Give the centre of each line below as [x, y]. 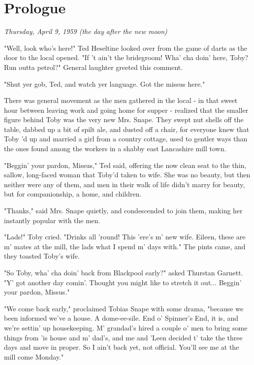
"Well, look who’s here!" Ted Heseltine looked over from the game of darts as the [126, 48]
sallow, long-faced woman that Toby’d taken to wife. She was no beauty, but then [127, 175]
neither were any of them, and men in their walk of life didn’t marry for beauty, [125, 184]
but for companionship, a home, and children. [73, 194]
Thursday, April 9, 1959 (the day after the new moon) [86, 31]
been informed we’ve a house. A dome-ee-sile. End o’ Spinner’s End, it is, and [121, 318]
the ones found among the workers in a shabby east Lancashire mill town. [115, 149]
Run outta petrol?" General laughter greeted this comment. [94, 67]
